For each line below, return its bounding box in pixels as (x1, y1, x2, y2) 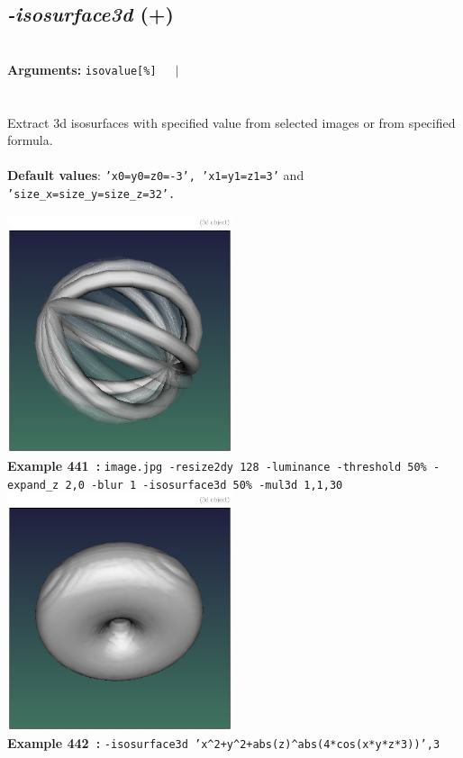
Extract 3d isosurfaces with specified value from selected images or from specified (7, 113, 456, 131)
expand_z (7, 478, 59, 492)
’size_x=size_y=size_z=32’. (7, 188, 176, 202)
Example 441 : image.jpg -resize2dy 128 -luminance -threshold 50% (7, 456, 427, 474)
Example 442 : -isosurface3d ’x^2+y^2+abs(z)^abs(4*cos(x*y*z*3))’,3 (7, 734, 440, 753)
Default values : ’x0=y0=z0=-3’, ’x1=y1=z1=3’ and (7, 166, 304, 185)
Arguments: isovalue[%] (7, 59, 157, 78)
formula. (7, 131, 53, 149)
